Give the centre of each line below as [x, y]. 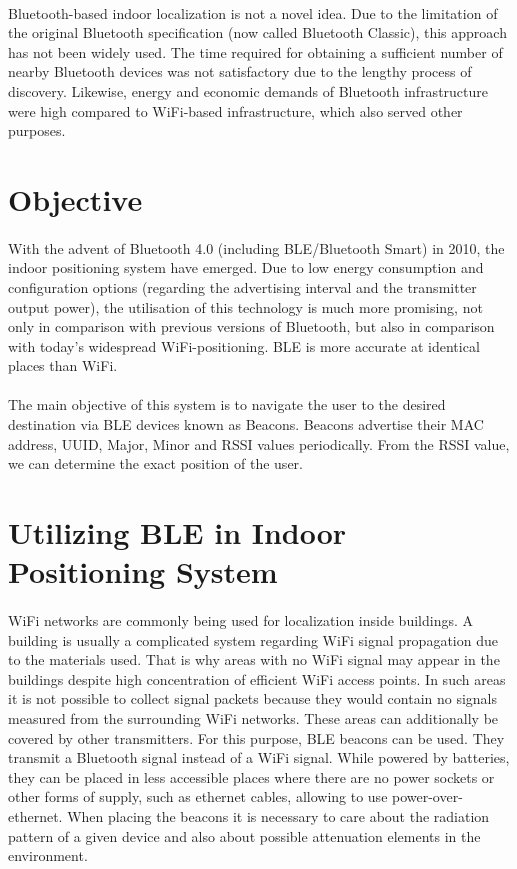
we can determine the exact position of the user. [155, 463]
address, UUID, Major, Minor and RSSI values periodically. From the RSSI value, [259, 443]
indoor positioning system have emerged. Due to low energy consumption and [246, 267]
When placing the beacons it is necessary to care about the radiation [278, 815]
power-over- [427, 796]
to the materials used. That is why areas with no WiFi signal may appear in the [254, 659]
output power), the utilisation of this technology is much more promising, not [245, 306]
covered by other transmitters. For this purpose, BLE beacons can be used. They [256, 737]
